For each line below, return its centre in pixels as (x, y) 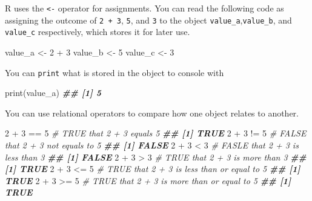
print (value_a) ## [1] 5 (53, 93)
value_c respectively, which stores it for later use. (98, 32)
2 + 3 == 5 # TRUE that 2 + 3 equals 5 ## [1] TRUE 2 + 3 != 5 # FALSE (156, 133)
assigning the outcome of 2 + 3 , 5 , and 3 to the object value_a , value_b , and (148, 20)
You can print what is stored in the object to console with (115, 72)
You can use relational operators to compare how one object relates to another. (152, 113)
